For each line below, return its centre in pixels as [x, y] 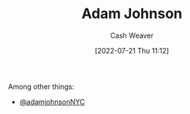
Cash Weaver [132, 35]
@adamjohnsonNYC [52, 101]
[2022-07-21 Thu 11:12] [132, 50]
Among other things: [41, 86]
